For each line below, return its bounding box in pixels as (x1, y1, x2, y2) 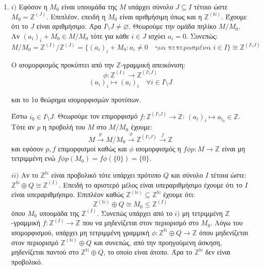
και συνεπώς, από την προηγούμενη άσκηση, (94, 237, 222, 247)
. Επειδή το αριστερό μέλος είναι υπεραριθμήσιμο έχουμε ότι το (59, 179, 243, 190)
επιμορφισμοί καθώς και (58, 143, 127, 153)
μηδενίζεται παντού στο (11, 247, 79, 257)
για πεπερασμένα (155, 44, 211, 52)
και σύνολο (171, 170, 203, 180)
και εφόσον (11, 143, 44, 153)
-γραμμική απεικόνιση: (121, 59, 186, 69)
